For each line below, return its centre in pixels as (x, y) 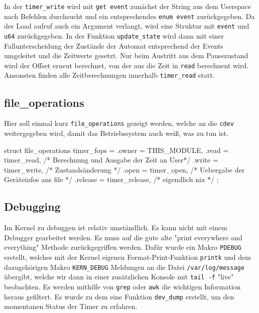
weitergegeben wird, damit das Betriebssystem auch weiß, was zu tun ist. (116, 133)
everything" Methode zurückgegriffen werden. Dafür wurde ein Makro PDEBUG (123, 247)
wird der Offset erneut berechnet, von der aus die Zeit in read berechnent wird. (126, 65)
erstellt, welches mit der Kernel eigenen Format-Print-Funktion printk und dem (127, 257)
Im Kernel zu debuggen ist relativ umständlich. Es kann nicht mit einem (116, 227)
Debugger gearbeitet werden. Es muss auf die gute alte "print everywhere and (123, 237)
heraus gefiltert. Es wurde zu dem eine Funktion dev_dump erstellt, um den (119, 296)
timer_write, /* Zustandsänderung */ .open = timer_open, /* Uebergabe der (124, 169)
